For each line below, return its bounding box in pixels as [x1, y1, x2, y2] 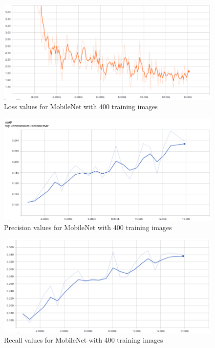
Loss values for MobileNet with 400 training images [4, 101, 158, 112]
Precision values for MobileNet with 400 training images [4, 222, 172, 232]
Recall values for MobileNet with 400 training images [4, 335, 163, 345]
